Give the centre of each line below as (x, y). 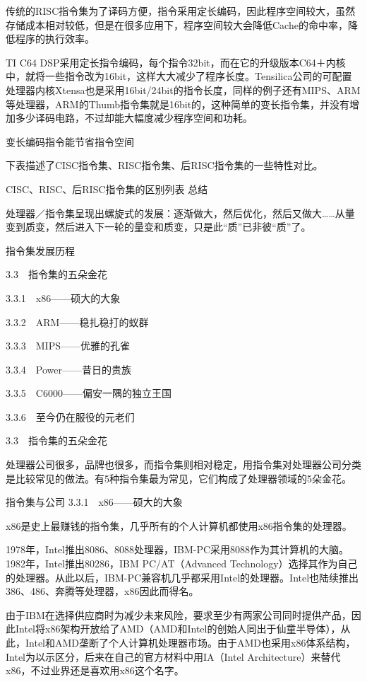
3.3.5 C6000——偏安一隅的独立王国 (89, 393)
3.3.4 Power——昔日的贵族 (68, 369)
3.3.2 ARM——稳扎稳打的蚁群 (77, 322)
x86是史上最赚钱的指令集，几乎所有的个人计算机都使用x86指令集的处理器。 (179, 525)
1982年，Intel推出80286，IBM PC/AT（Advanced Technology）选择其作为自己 (182, 563)
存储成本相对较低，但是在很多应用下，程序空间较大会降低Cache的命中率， (177, 24)
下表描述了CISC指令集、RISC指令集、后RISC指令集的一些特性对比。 (164, 165)
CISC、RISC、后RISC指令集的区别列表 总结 (107, 189)
